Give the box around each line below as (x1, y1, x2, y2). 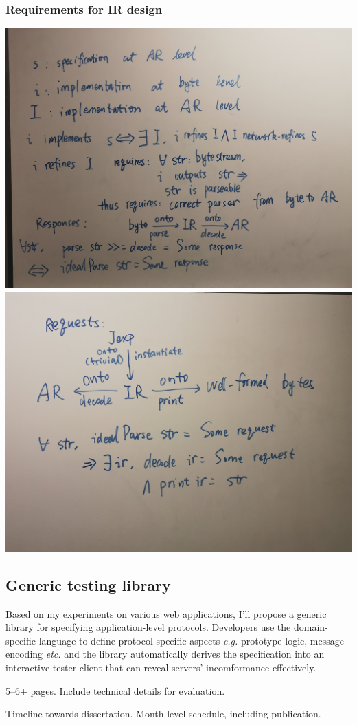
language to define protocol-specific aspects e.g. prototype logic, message (38, 633, 344, 647)
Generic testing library (5, 574, 171, 595)
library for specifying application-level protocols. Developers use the (5, 620, 291, 634)
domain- (293, 620, 328, 634)
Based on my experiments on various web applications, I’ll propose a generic (5, 606, 327, 620)
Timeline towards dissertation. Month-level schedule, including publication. (5, 706, 321, 721)
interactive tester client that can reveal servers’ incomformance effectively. (5, 660, 316, 674)
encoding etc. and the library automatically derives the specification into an (5, 647, 325, 661)
